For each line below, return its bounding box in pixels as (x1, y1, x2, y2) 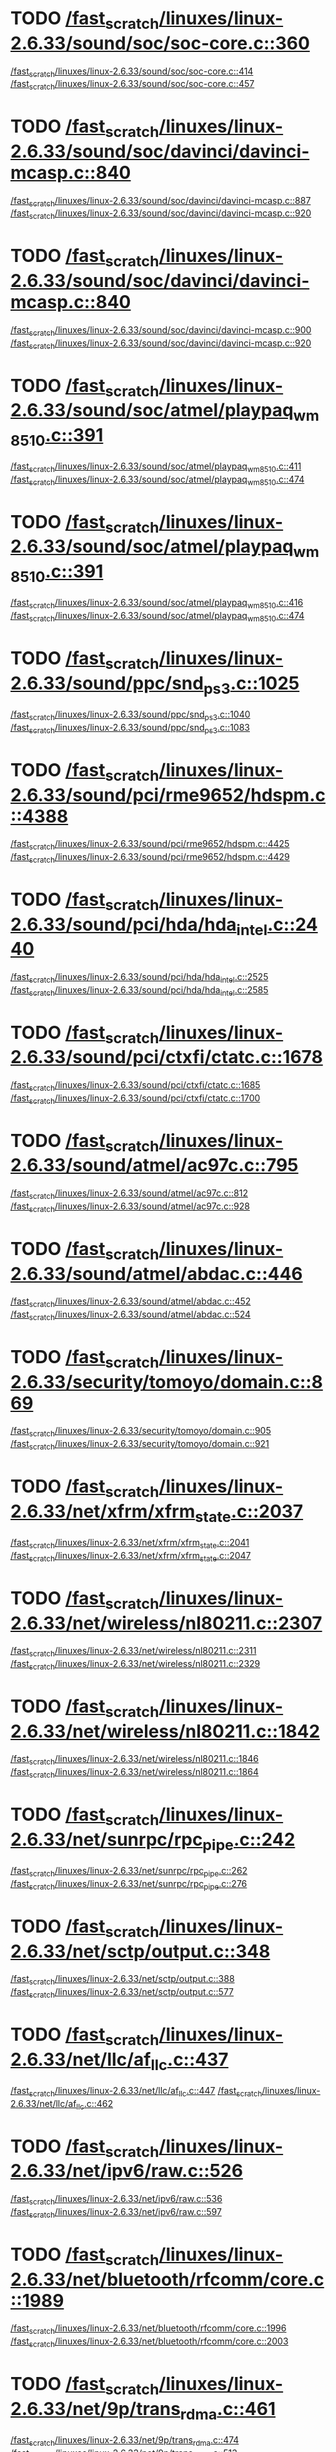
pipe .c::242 (202, 1828, 296, 1854)
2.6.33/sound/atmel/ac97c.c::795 (10, 1154, 299, 1177)
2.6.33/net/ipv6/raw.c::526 (10, 2160, 243, 2182)
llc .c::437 (150, 2048, 229, 2074)
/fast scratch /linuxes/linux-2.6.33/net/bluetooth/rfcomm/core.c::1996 (10, 2322, 287, 2337)
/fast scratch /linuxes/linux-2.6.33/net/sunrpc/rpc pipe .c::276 (10, 1877, 248, 1892)
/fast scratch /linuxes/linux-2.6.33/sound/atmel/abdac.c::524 (10, 1308, 252, 1322)
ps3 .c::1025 (203, 672, 300, 698)
